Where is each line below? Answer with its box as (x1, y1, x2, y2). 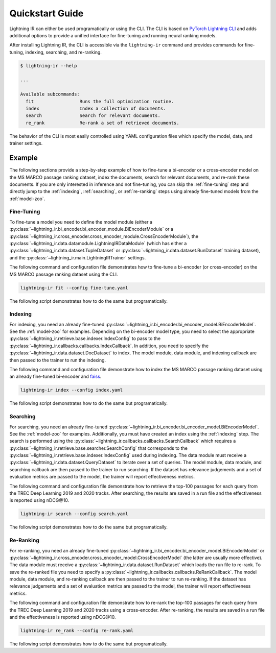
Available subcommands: (20, 91, 80, 97)
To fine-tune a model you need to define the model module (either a (9, 219, 153, 225)
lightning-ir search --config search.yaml (20, 511, 128, 517)
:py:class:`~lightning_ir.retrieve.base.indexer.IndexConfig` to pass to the (9, 335, 161, 342)
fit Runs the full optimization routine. (26, 99, 174, 104)
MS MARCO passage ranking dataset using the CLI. (9, 271, 118, 277)
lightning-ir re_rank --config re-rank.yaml (20, 628, 134, 634)
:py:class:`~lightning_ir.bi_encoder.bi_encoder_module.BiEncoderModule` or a (9, 226, 174, 232)
